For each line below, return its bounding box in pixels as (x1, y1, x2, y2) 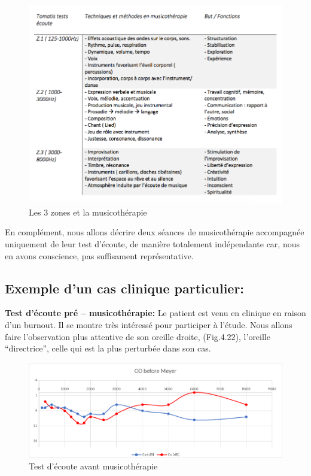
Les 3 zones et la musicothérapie (29, 205, 147, 218)
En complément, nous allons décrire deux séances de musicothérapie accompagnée (5, 226, 304, 238)
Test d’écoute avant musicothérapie (29, 460, 158, 472)
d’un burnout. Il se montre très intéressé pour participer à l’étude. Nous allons (5, 318, 292, 331)
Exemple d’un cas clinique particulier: (5, 278, 245, 297)
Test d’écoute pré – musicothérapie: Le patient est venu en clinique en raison (5, 307, 306, 319)
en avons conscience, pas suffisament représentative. (5, 249, 194, 262)
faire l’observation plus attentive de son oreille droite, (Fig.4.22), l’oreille (5, 330, 270, 342)
